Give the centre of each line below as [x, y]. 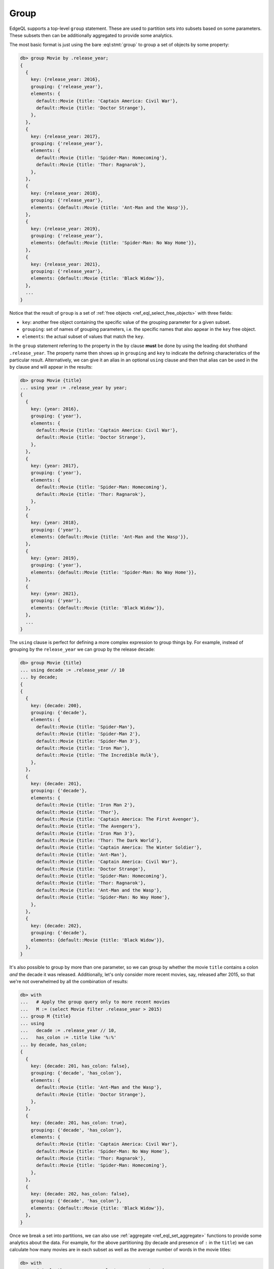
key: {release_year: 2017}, [66, 136]
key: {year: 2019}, [55, 558]
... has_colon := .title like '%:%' [68, 1038]
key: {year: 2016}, [55, 409]
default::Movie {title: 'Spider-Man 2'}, [88, 734]
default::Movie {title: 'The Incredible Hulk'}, [98, 755]
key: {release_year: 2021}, [66, 264]
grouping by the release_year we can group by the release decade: [82, 649]
